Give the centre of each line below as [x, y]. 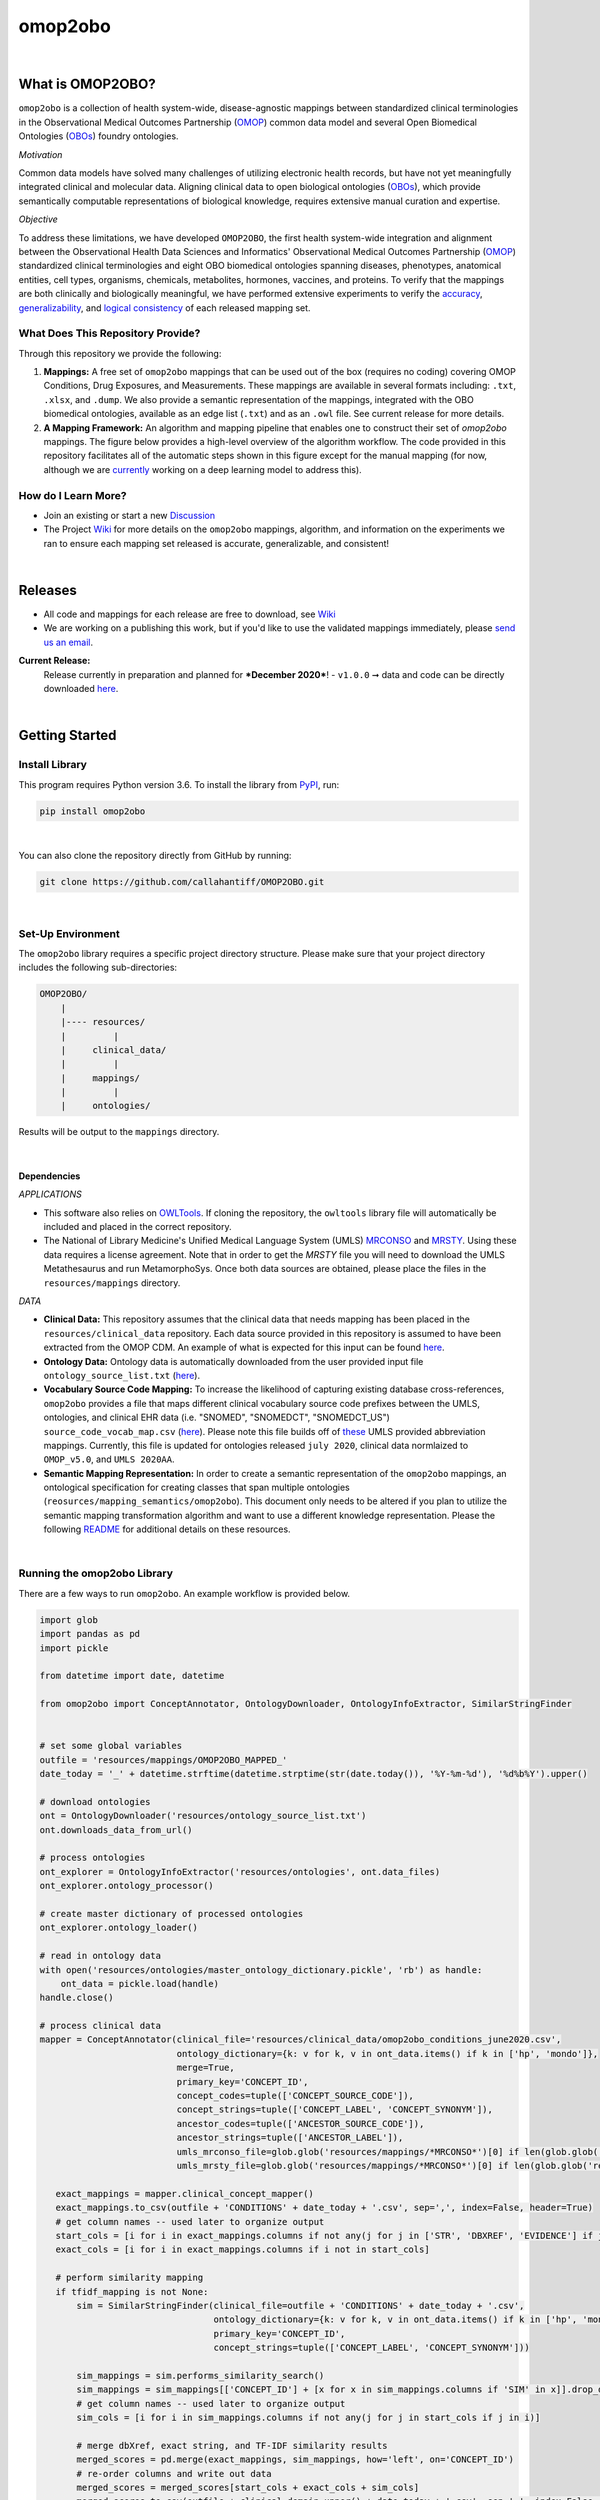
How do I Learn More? [72, 495]
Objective [38, 219]
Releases [47, 590]
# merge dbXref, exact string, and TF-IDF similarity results [232, 2445]
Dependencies [49, 1176]
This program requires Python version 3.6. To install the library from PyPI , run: [179, 784]
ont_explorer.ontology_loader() [119, 1928]
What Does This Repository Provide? [109, 333]
